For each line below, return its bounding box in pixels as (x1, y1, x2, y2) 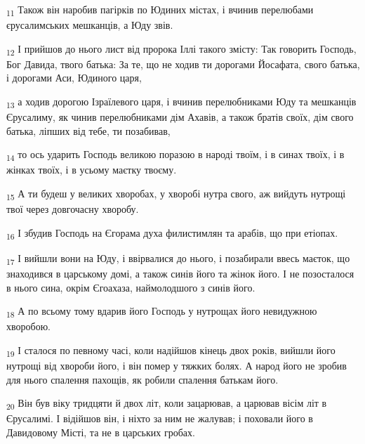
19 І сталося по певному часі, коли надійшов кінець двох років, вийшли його (6, 342, 336, 359)
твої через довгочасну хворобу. (6, 202, 139, 216)
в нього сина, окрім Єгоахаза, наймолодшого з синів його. (6, 280, 255, 294)
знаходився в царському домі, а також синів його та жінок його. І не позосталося (6, 266, 354, 281)
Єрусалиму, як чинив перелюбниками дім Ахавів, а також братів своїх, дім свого (6, 110, 354, 124)
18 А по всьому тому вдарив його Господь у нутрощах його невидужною (6, 303, 317, 320)
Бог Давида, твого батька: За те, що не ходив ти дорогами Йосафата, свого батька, (6, 56, 360, 71)
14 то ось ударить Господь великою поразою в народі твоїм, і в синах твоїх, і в (6, 147, 345, 164)
